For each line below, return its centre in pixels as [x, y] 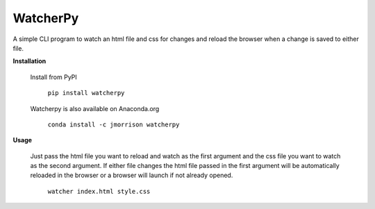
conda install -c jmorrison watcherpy [114, 124]
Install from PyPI [54, 77]
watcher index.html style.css [99, 191]
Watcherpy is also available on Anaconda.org [95, 108]
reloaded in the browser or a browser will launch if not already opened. [132, 175]
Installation [30, 61]
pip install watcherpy [86, 93]
